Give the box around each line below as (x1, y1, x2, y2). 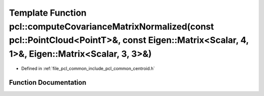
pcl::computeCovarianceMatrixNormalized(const (9, 21, 214, 32)
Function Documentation (9, 78, 87, 87)
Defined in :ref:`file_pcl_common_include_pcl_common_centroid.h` (21, 65, 155, 71)
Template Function (9, 7, 87, 18)
